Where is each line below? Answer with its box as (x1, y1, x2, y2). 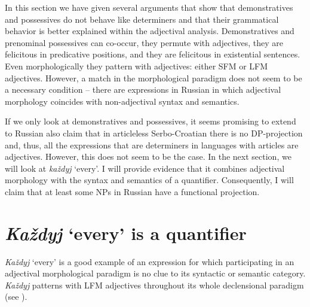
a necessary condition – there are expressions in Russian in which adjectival (5, 83, 281, 96)
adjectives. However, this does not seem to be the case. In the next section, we (5, 150, 291, 163)
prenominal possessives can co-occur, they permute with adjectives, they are (5, 36, 284, 48)
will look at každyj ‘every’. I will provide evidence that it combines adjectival (5, 162, 285, 174)
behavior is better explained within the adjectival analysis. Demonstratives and (5, 25, 294, 37)
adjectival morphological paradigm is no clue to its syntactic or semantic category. (5, 267, 306, 279)
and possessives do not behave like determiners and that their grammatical (5, 13, 279, 25)
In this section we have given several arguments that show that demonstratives (5, 1, 293, 13)
